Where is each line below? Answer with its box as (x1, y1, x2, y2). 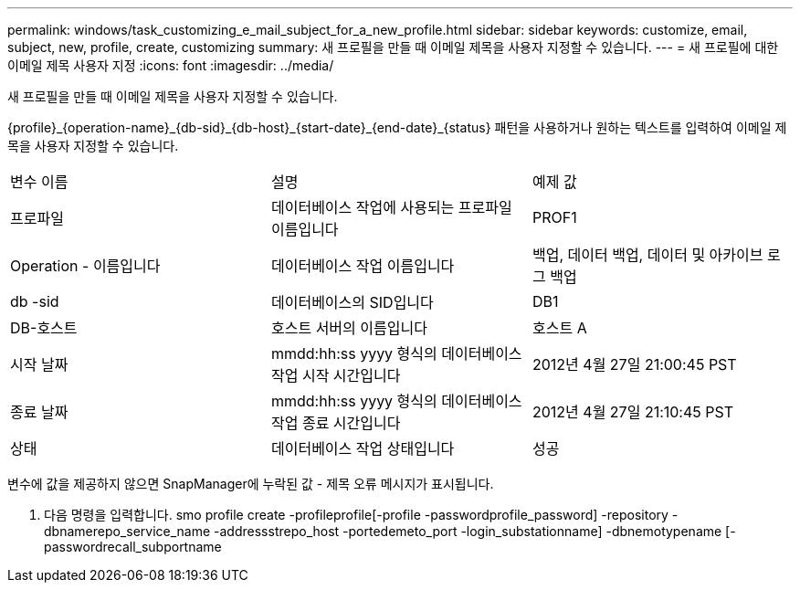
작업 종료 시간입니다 (270, 414, 401, 432)
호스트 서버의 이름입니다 (270, 319, 427, 337)
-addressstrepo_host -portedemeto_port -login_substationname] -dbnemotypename (214, 523, 722, 539)
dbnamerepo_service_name (44, 523, 211, 539)
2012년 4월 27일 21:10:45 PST (532, 403, 734, 421)
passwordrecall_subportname (44, 539, 222, 554)
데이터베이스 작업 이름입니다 (270, 257, 455, 275)
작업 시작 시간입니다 (270, 366, 401, 385)
